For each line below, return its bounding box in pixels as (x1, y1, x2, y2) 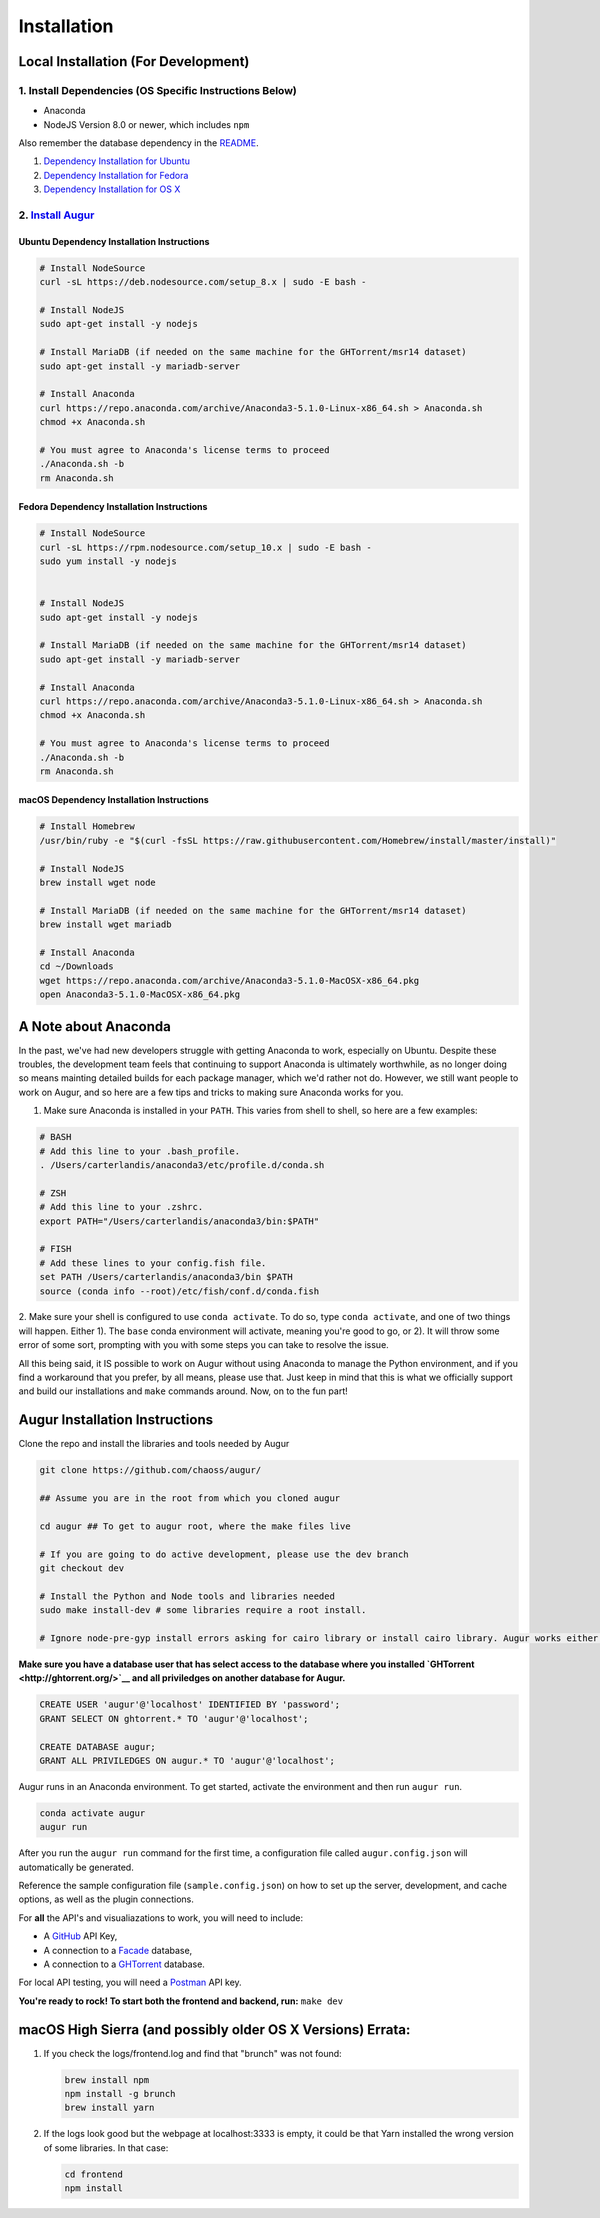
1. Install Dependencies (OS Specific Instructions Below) (18, 83, 297, 97)
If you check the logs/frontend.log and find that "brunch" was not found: (43, 2047, 342, 2059)
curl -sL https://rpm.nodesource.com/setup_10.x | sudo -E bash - (39, 541, 372, 553)
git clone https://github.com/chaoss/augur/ (39, 1465, 262, 1476)
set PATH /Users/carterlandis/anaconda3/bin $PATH (39, 1271, 294, 1283)
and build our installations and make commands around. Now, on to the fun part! (18, 1385, 349, 1397)
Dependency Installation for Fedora (43, 169, 189, 181)
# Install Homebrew (39, 821, 135, 832)
